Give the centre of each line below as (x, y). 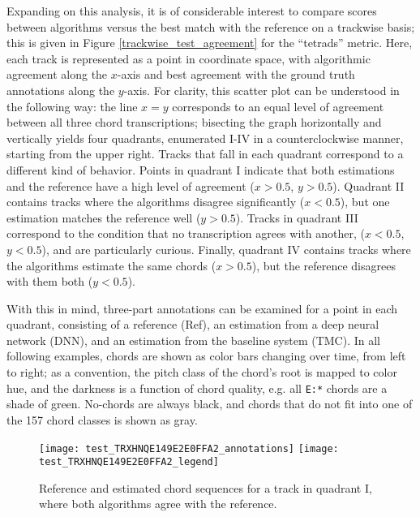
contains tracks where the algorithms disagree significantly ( (156, 202)
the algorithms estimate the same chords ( (111, 265)
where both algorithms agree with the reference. (158, 504)
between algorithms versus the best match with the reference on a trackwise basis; (211, 26)
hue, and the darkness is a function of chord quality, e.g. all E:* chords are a (197, 388)
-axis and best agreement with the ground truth (236, 74)
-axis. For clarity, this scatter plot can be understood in (261, 90)
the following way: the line (72, 106)
